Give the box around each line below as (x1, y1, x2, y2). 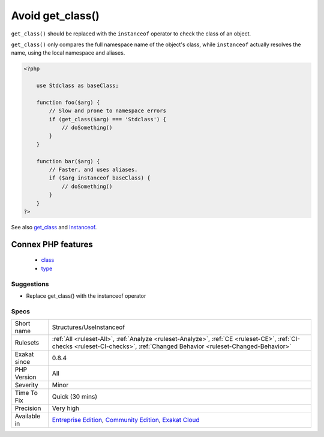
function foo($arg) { (36, 99, 100, 106)
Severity (14, 381, 38, 390)
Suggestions (11, 280, 49, 288)
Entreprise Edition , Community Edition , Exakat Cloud (52, 416, 200, 424)
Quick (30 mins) (52, 393, 98, 401)
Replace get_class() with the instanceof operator (26, 292, 146, 300)
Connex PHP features (11, 239, 93, 249)
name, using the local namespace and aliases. (11, 49, 125, 56)
